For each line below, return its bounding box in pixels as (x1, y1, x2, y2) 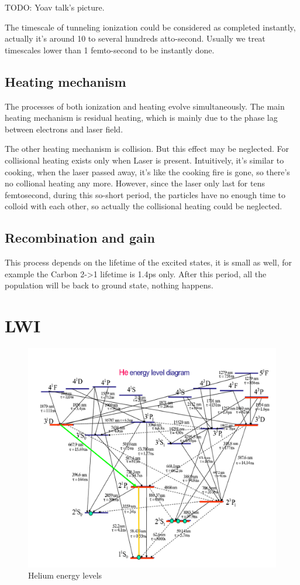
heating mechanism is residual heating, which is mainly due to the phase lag (5, 111, 278, 124)
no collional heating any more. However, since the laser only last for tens (5, 177, 265, 189)
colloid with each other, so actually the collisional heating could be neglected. (5, 200, 282, 212)
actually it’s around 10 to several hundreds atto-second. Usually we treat (5, 32, 265, 45)
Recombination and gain (5, 229, 155, 247)
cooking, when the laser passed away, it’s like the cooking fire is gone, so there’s (5, 165, 290, 178)
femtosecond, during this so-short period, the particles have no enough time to (5, 188, 286, 200)
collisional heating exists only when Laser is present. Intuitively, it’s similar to (5, 154, 284, 166)
